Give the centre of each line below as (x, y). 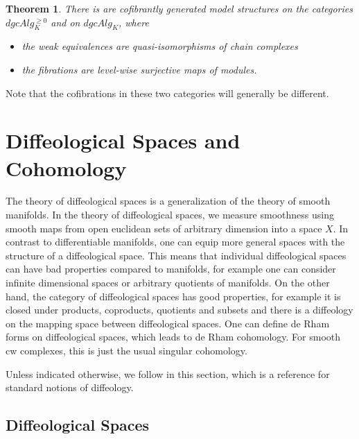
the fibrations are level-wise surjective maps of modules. (139, 69)
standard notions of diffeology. (70, 387)
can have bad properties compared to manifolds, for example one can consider (171, 269)
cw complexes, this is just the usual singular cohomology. (126, 351)
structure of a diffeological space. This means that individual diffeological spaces (176, 255)
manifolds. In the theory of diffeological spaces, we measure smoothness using (170, 215)
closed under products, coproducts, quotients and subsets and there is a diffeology (179, 310)
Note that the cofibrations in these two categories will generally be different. (167, 93)
